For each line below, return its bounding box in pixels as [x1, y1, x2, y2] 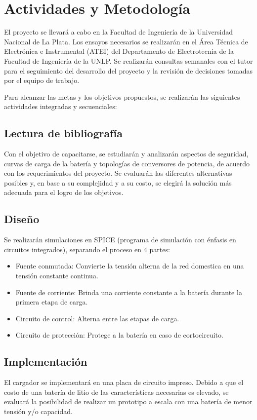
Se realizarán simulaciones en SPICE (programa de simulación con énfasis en [4, 234, 236, 245]
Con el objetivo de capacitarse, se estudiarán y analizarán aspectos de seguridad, [4, 149, 249, 159]
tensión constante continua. [15, 270, 98, 281]
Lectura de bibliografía [4, 125, 123, 141]
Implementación [4, 354, 87, 369]
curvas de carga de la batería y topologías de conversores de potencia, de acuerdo [4, 158, 250, 168]
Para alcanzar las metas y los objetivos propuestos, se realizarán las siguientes [4, 91, 240, 102]
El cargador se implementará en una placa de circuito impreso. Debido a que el [4, 377, 244, 387]
